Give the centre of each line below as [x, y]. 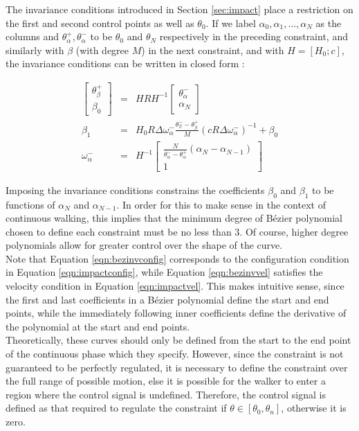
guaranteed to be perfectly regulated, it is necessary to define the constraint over [177, 367]
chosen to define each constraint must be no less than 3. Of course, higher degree [177, 231]
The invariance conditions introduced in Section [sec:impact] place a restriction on [179, 9]
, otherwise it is [314, 408]
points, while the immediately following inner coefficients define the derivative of [176, 313]
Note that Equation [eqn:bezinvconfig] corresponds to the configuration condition [177, 258]
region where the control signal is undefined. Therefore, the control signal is [166, 394]
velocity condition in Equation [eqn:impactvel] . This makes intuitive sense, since [175, 286]
